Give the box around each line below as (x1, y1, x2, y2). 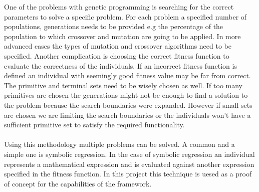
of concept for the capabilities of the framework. (4, 178, 152, 188)
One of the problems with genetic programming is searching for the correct (4, 2, 234, 12)
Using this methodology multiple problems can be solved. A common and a (4, 139, 235, 149)
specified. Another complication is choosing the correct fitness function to (4, 50, 229, 61)
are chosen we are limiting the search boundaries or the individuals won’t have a (4, 109, 251, 120)
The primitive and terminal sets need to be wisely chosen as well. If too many (4, 80, 243, 90)
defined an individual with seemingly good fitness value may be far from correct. (4, 70, 251, 81)
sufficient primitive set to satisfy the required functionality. (4, 119, 185, 130)
